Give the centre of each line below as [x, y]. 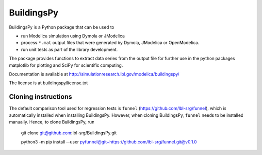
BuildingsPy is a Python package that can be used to [62, 27]
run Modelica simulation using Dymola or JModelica [73, 36]
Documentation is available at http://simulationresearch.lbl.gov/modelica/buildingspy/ [94, 74]
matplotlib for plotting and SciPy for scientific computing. [66, 65]
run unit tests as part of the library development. [69, 49]
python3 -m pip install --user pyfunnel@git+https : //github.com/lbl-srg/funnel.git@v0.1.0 [109, 142]
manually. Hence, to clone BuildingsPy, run [52, 122]
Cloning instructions [41, 97]
